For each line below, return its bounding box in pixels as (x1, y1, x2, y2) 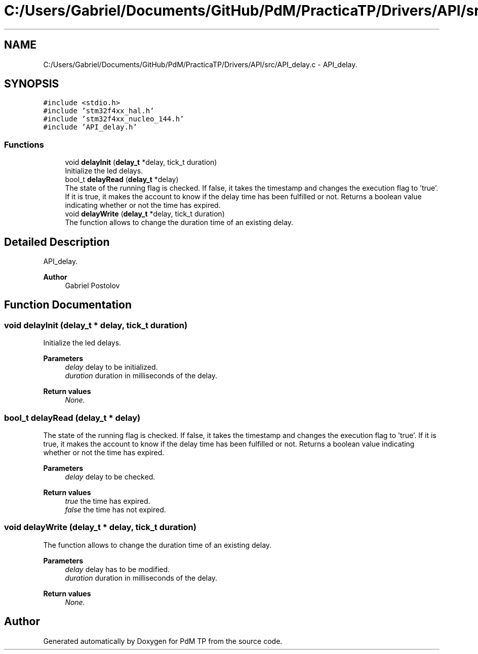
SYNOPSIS (4, 77, 59, 91)
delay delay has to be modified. (65, 564, 170, 574)
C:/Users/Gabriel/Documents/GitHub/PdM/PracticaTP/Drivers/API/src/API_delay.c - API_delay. (43, 60, 357, 69)
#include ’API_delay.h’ (43, 123, 137, 132)
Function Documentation (4, 298, 132, 312)
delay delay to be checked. (65, 472, 155, 481)
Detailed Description (4, 235, 110, 248)
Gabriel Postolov (65, 281, 120, 290)
